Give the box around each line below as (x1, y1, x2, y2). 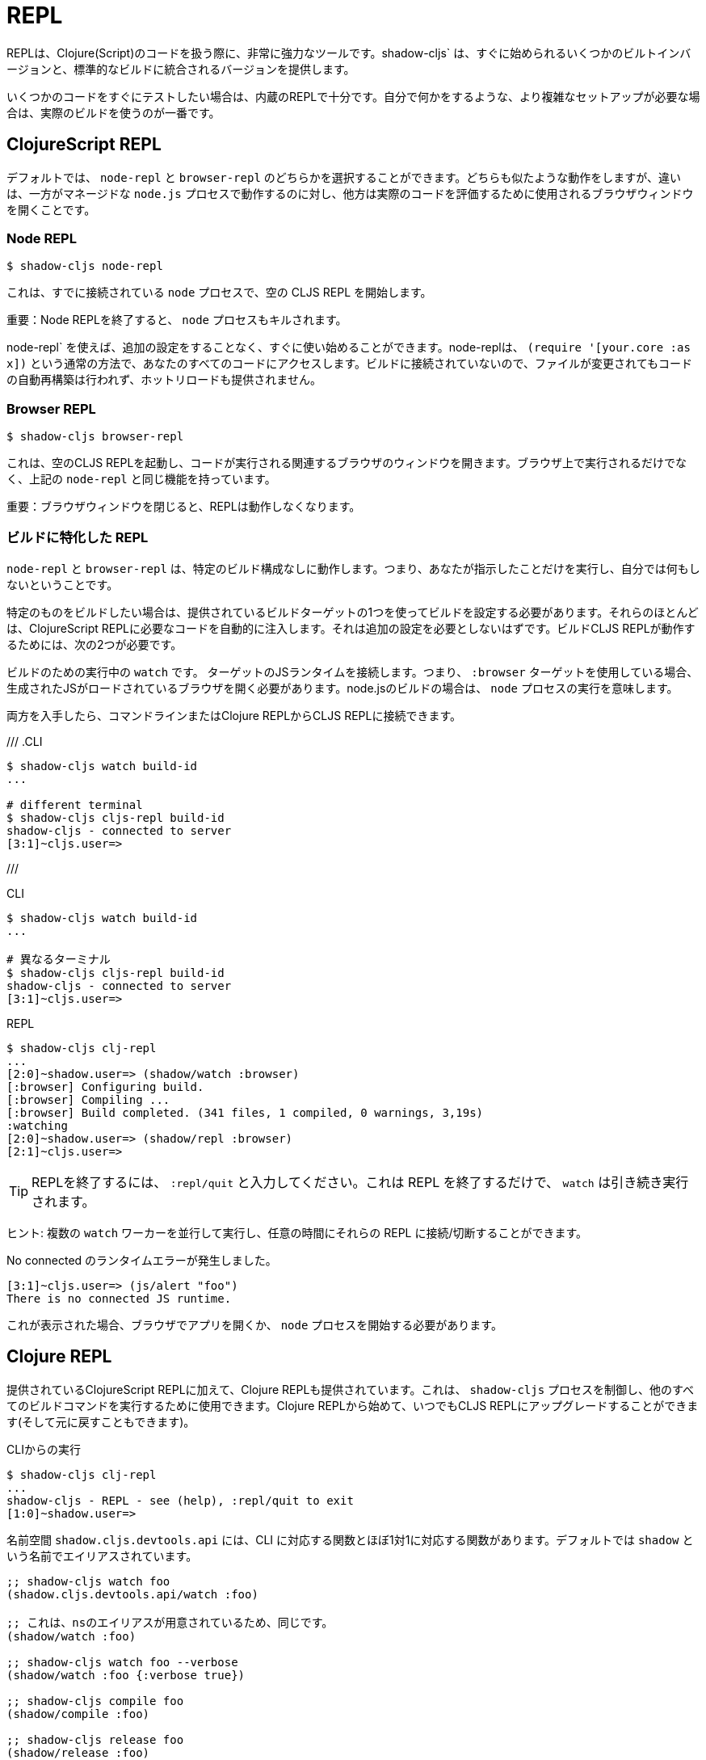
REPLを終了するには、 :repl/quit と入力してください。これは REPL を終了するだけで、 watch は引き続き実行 (32, 1173, 689, 1190)
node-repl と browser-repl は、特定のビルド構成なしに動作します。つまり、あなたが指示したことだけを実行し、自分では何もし (6, 561, 700, 575)
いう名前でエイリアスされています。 (6, 1548, 198, 1563)
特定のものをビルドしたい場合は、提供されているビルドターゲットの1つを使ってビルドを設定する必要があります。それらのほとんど (6, 604, 699, 619)
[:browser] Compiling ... (6, 1093, 170, 1106)
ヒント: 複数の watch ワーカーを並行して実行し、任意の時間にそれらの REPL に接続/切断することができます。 (6, 1225, 588, 1240)
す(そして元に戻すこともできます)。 (6, 1414, 195, 1429)
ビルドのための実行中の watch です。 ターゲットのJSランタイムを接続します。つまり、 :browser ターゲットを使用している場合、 (6, 664, 699, 679)
